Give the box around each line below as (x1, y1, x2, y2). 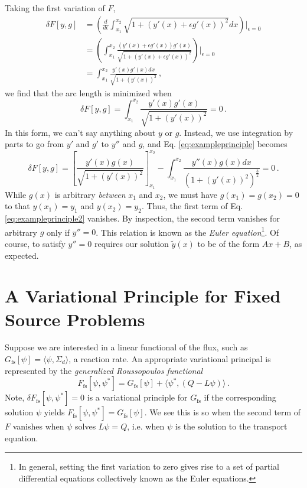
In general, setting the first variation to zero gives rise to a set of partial (18, 460, 279, 473)
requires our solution (94, 237, 169, 249)
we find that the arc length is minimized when (5, 86, 172, 99)
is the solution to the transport (175, 420, 288, 432)
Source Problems (5, 307, 145, 331)
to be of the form (197, 237, 260, 249)
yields (44, 406, 65, 418)
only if (46, 226, 70, 238)
